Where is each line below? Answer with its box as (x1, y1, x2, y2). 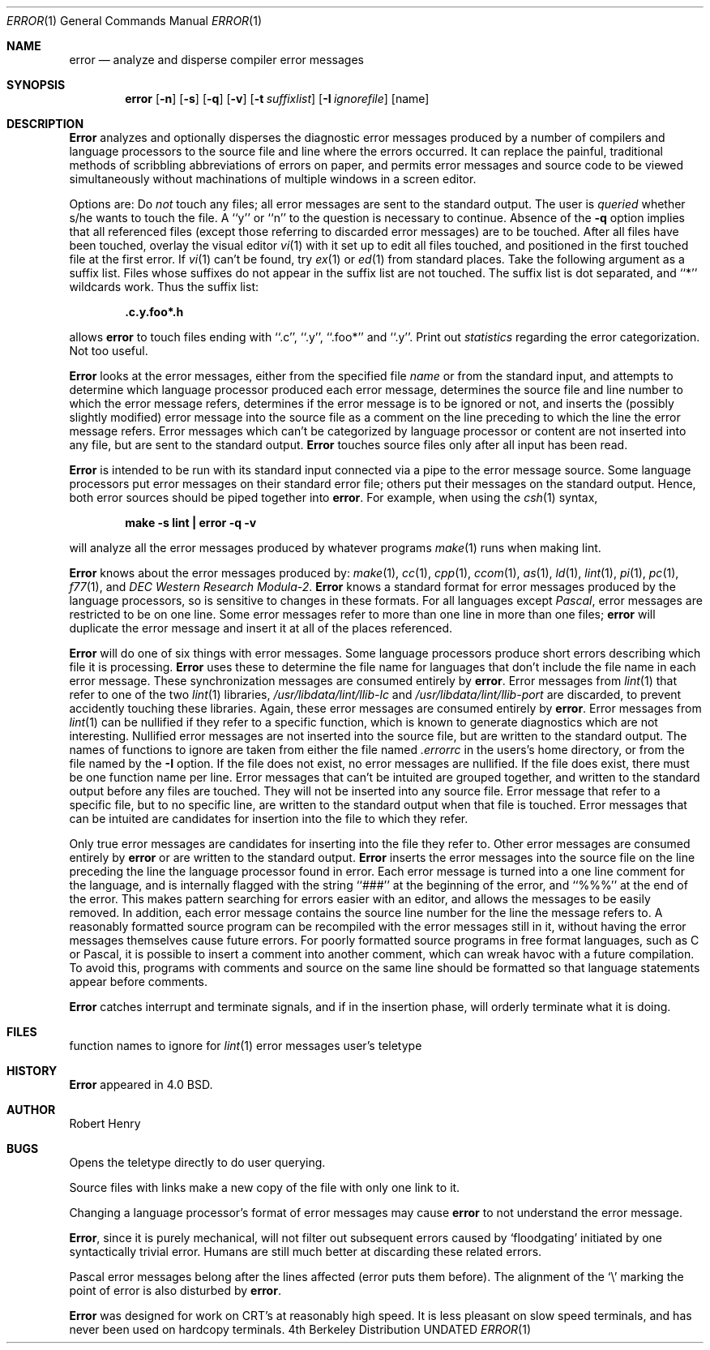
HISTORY (6, 1064, 58, 1078)
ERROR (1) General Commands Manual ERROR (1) (6, 14, 263, 28)
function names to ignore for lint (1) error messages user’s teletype (69, 1039, 422, 1052)
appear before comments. (69, 975, 208, 988)
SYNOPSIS (6, 78, 66, 92)
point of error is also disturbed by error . (69, 1284, 281, 1297)
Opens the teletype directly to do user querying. (69, 1155, 326, 1169)
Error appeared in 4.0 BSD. (69, 1078, 213, 1091)
